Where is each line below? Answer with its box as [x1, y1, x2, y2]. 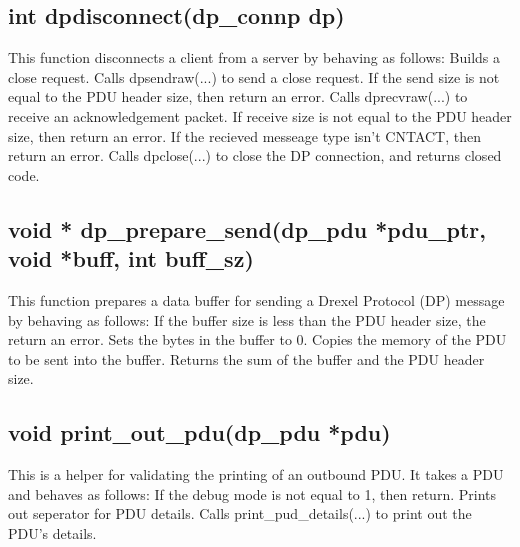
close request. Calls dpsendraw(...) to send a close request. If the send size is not [8, 66, 500, 87]
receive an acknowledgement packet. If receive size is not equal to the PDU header [8, 105, 512, 126]
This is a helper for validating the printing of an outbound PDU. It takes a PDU [8, 464, 504, 485]
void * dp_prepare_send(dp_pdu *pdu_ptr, [8, 213, 486, 244]
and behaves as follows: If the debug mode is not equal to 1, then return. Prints [8, 483, 496, 504]
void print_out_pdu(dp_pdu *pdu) [8, 417, 391, 448]
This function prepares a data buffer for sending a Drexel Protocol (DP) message [8, 289, 505, 310]
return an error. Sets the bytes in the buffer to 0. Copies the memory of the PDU [8, 329, 507, 350]
